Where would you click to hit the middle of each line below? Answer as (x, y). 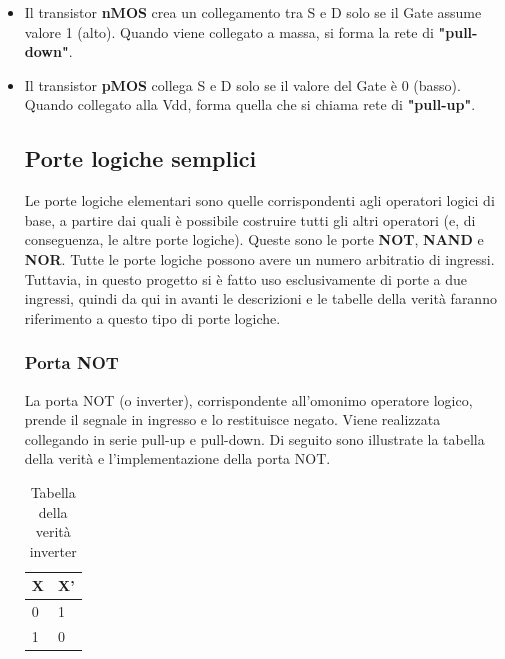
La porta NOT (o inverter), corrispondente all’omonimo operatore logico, (248, 399)
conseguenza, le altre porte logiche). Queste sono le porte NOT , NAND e (254, 239)
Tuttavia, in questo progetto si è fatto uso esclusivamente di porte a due (246, 278)
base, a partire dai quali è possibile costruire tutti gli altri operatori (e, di (250, 219)
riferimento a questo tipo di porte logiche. (152, 317)
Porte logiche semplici (140, 158)
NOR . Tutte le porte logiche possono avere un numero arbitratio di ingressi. (259, 258)
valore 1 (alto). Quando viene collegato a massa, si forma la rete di (229, 31)
